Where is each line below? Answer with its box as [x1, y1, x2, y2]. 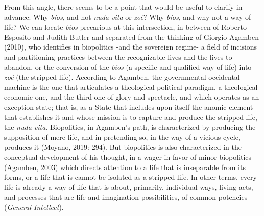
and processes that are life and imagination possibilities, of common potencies [4, 191, 248, 202]
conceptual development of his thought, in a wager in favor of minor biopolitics [4, 151, 252, 162]
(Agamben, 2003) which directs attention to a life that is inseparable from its [4, 161, 246, 172]
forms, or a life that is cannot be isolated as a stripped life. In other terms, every [4, 172, 257, 182]
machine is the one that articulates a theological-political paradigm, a [4, 81, 222, 92]
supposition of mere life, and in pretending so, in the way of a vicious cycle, [4, 131, 241, 142]
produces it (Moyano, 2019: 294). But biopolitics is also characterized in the [4, 141, 242, 152]
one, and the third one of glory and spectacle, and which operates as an [35, 91, 259, 102]
